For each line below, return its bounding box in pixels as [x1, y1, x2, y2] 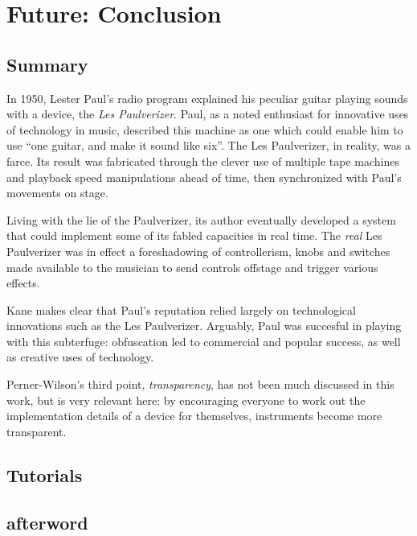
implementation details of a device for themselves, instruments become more [6, 407, 382, 424]
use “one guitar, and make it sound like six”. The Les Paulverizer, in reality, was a [6, 137, 411, 154]
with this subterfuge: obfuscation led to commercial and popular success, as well [6, 332, 401, 349]
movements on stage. [6, 184, 108, 201]
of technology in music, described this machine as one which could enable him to [6, 121, 403, 138]
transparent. [6, 423, 67, 439]
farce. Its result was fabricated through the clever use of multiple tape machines [6, 152, 399, 169]
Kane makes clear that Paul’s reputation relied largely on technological [6, 301, 356, 318]
